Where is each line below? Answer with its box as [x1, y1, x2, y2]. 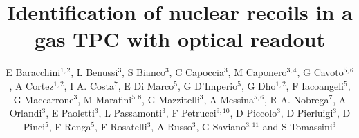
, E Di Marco [118, 78, 174, 92]
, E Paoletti [46, 106, 95, 120]
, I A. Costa [64, 78, 114, 92]
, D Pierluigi [280, 106, 333, 120]
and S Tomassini [262, 119, 333, 133]
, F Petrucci [165, 106, 217, 120]
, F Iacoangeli [286, 78, 344, 92]
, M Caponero [228, 65, 287, 79]
